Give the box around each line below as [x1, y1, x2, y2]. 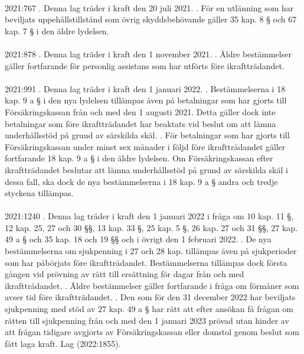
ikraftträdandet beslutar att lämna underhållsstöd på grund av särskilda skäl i [5, 163, 288, 176]
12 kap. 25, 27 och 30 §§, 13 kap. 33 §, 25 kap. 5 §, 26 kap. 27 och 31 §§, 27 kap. [5, 221, 298, 233]
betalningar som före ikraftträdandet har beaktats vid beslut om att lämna [5, 117, 276, 129]
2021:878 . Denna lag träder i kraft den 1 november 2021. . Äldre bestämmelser [5, 47, 292, 60]
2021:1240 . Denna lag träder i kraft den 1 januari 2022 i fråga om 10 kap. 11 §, [5, 210, 294, 222]
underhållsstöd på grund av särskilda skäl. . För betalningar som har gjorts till [5, 129, 290, 141]
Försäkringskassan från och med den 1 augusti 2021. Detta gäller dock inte [5, 105, 276, 118]
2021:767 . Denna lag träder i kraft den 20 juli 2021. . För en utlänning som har [5, 1, 294, 14]
